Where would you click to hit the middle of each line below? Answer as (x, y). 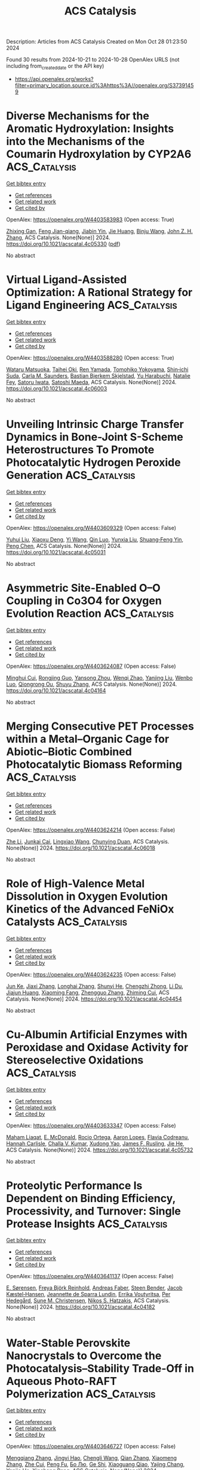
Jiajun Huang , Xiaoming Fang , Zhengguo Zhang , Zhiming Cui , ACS (88, 992)
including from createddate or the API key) (55, 67)
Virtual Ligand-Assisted (67, 280)
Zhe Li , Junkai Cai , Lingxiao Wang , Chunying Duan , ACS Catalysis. (88, 841)
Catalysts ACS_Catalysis (67, 922)
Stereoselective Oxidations (75, 1060)
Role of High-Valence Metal (76, 883)
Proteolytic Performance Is (74, 1186)
